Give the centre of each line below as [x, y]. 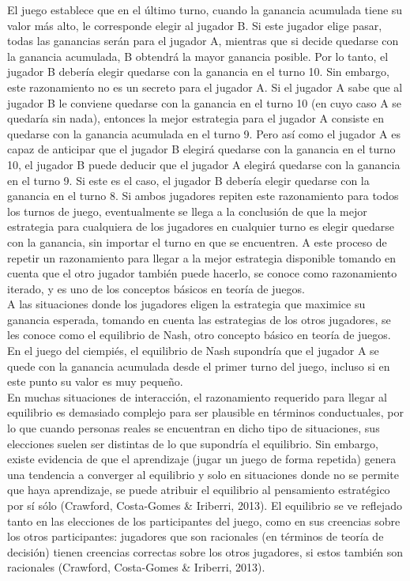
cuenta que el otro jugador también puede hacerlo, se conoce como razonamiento [202, 273]
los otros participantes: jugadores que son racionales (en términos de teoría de [196, 536]
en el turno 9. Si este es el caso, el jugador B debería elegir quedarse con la [188, 180]
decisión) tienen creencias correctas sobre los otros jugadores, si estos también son [205, 551]
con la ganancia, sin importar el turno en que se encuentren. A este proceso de [197, 241]
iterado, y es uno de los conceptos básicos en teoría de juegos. [156, 288]
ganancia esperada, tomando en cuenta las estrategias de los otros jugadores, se [199, 319]
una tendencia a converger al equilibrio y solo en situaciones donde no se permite [203, 474]
